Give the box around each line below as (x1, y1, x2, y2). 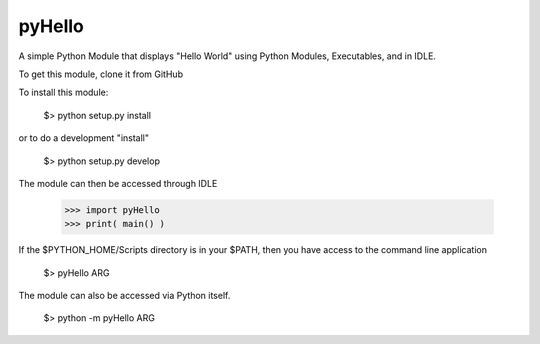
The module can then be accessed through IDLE (18, 177, 218, 189)
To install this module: (18, 86, 109, 99)
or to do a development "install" (18, 132, 150, 144)
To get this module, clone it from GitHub (18, 68, 184, 80)
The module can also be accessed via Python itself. (18, 290, 231, 302)
